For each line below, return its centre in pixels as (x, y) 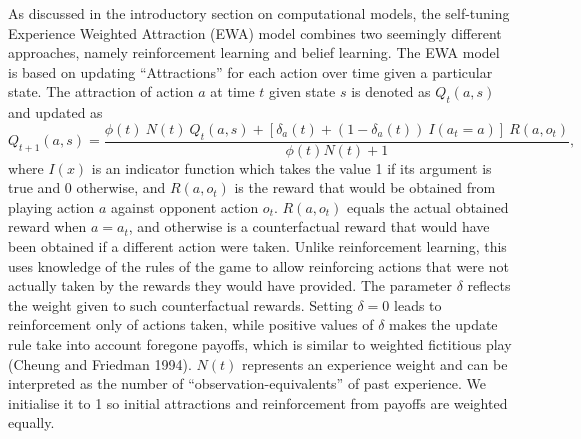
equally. (31, 422)
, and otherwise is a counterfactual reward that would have (309, 226)
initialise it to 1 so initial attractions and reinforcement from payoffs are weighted (258, 402)
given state (302, 91)
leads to (418, 304)
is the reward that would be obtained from (365, 187)
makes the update (443, 324)
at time (232, 91)
